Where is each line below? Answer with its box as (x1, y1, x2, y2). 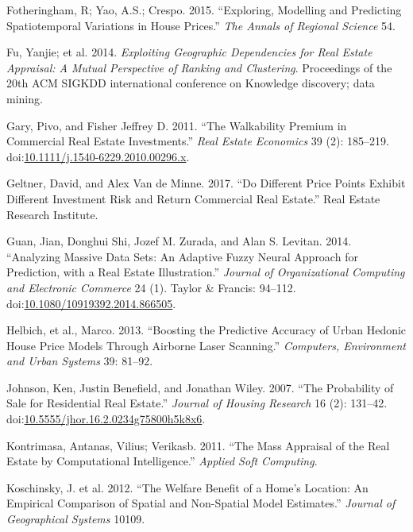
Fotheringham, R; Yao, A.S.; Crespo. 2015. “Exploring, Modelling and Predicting (6, 2, 402, 17)
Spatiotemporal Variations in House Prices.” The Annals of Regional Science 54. (6, 17, 396, 33)
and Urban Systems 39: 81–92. (6, 353, 153, 369)
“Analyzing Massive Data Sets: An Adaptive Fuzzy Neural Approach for (6, 248, 358, 264)
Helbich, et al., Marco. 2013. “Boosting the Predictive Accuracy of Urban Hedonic (6, 322, 407, 338)
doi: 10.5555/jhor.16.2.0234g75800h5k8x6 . (6, 411, 206, 427)
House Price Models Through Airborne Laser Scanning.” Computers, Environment (6, 337, 406, 353)
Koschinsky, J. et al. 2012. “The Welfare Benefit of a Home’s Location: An (6, 479, 369, 495)
